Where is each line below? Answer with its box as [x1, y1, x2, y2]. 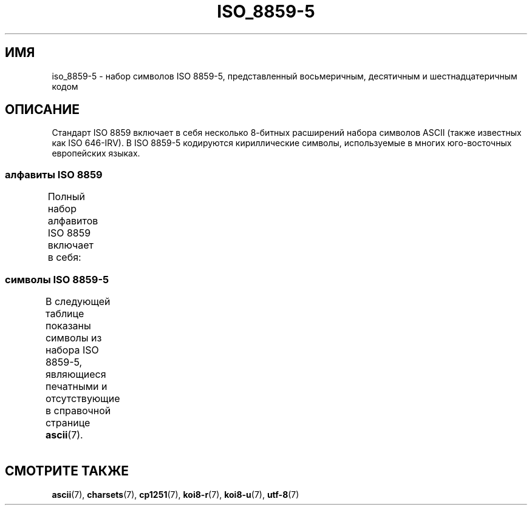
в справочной [45, 404, 111, 417]
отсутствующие [45, 392, 120, 404]
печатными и [45, 380, 107, 392]
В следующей [45, 295, 111, 307]
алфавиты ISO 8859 [5, 168, 103, 181]
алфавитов [47, 215, 98, 227]
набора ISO [45, 343, 99, 356]
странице [45, 416, 90, 429]
